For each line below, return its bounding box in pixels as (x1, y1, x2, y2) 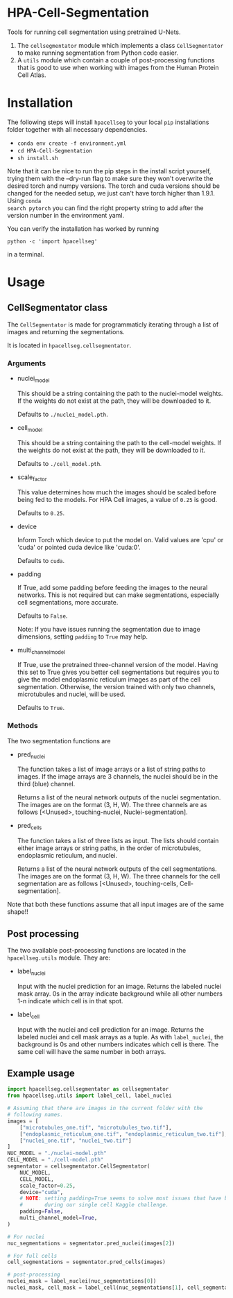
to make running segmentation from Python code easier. (17, 49, 179, 57)
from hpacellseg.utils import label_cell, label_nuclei (7, 1092, 172, 1100)
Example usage (7, 1068, 75, 1080)
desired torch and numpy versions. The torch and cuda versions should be (7, 182, 221, 190)
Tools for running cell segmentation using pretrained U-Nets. (7, 28, 182, 36)
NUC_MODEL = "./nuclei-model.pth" (7, 1150, 107, 1157)
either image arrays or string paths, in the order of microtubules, (17, 844, 201, 852)
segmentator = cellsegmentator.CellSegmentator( (7, 1163, 150, 1170)
